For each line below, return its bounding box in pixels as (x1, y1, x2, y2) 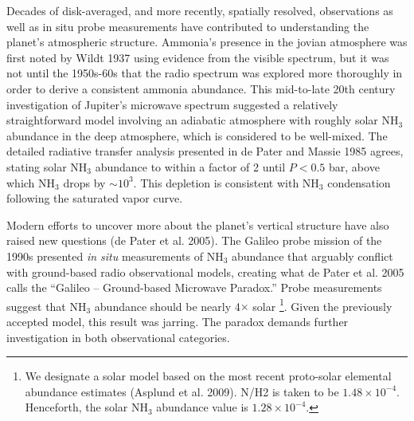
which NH (6, 174, 56, 191)
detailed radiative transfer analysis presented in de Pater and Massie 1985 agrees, (6, 143, 404, 159)
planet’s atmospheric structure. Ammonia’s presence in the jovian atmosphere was (6, 33, 408, 50)
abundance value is (156, 399, 248, 415)
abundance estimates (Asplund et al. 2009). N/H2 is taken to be (25, 383, 339, 399)
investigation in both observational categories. (6, 329, 230, 345)
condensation (327, 174, 391, 191)
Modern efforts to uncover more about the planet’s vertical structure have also (6, 216, 389, 233)
